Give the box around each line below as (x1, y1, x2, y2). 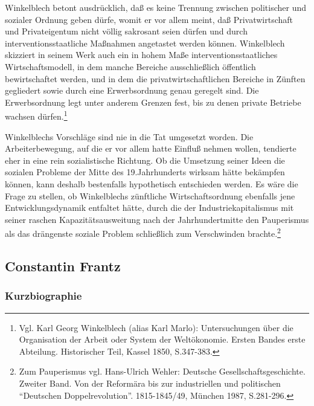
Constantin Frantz (5, 256, 121, 275)
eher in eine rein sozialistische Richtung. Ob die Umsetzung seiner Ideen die (5, 153, 285, 166)
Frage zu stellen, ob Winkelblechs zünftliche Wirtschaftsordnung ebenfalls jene (5, 189, 295, 202)
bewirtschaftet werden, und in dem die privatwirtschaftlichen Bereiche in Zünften (5, 72, 306, 85)
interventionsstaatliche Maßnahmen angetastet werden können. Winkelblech (5, 36, 285, 49)
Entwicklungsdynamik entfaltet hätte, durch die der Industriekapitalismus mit (5, 201, 294, 214)
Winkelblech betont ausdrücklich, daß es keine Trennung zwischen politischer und (5, 1, 306, 13)
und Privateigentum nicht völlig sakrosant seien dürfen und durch (5, 25, 248, 37)
